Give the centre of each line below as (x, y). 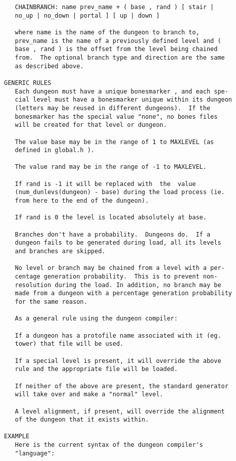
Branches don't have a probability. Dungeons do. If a (113, 234)
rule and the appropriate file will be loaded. (96, 369)
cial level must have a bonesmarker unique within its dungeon (124, 100)
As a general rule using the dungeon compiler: (96, 319)
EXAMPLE (17, 436)
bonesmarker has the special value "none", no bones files (116, 117)
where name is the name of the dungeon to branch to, (107, 32)
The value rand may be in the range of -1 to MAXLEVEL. (111, 167)
